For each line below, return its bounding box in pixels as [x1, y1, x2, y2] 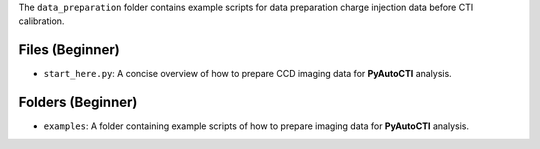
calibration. [18, 15, 65, 27]
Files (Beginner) [18, 41, 120, 59]
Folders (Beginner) [18, 94, 138, 111]
